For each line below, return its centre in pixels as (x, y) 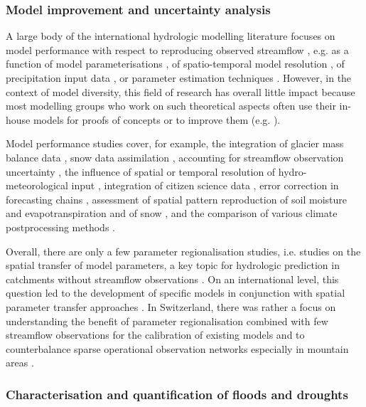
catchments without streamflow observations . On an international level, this (172, 279)
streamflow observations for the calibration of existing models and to (155, 335)
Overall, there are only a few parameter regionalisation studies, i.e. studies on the (183, 251)
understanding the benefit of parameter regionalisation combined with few (167, 321)
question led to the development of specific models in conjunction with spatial (176, 293)
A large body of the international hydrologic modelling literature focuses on (171, 36)
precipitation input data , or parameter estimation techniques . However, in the (179, 78)
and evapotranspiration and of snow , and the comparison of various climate (172, 213)
